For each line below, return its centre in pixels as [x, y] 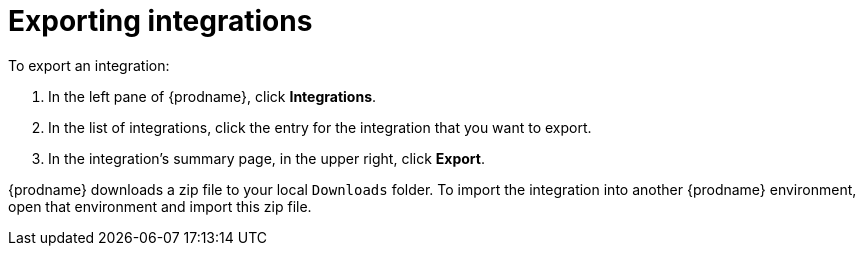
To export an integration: [89, 65]
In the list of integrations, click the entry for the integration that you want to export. [320, 127]
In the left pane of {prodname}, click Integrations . [212, 96]
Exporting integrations [160, 21]
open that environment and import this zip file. [160, 206]
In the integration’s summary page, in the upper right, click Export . [266, 158]
